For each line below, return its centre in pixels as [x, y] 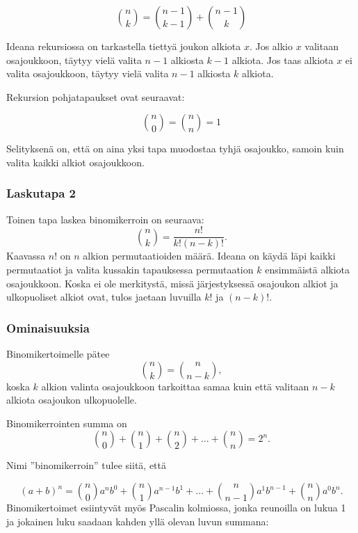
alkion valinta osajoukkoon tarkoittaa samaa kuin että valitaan [175, 386]
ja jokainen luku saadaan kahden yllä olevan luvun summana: [138, 521]
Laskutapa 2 [41, 193]
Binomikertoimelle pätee [58, 354]
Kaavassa [26, 256]
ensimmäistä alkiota [308, 270]
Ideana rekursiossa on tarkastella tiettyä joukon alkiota [124, 46]
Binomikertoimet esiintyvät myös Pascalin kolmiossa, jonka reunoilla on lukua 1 [176, 507]
